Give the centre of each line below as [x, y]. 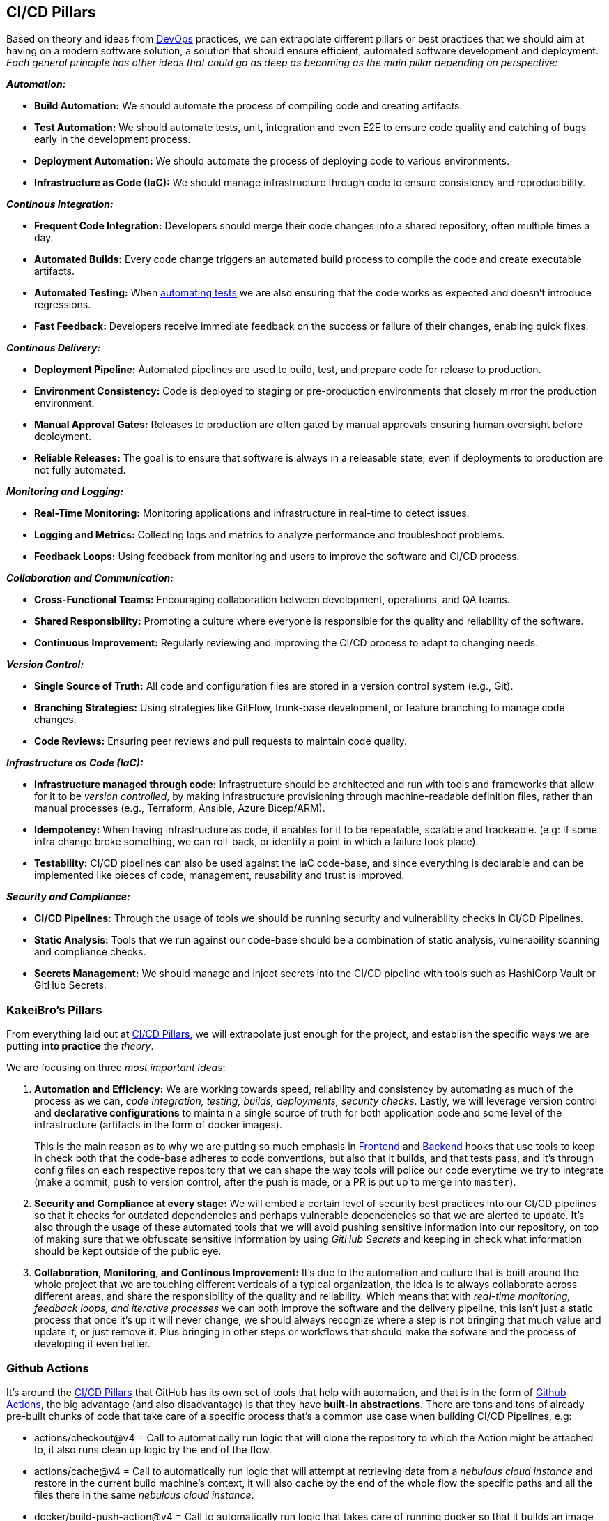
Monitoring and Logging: [65, 492]
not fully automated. [80, 470]
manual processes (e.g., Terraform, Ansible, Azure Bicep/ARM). [180, 808]
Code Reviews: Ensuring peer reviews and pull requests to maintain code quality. [221, 741]
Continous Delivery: [54, 348]
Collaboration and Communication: [90, 578]
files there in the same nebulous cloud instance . [144, 1494]
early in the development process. [113, 139]
